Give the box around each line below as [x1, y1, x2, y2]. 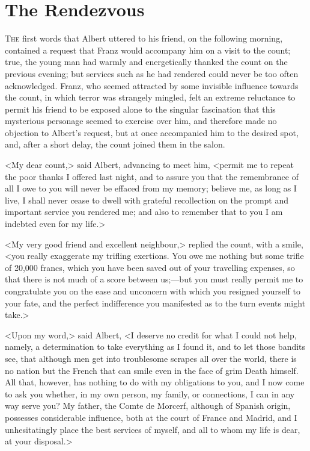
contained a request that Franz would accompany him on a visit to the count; [5, 43, 291, 56]
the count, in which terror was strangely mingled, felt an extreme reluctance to [5, 91, 296, 104]
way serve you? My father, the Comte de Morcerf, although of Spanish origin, [5, 399, 291, 412]
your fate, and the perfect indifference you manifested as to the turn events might [5, 296, 306, 309]
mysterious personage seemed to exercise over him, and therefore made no [5, 114, 277, 127]
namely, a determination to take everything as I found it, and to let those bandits [5, 340, 306, 353]
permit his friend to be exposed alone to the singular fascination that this [5, 102, 276, 115]
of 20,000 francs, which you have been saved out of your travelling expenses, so [5, 261, 295, 273]
